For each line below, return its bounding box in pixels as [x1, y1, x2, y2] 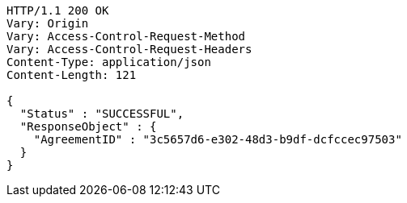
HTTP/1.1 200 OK [6, 4, 109, 17]
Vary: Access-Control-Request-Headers [6, 43, 252, 56]
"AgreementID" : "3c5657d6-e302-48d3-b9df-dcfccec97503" [33, 133, 402, 146]
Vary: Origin [6, 17, 89, 30]
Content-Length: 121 [6, 68, 137, 81]
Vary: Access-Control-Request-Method [6, 30, 246, 43]
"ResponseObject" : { [19, 120, 157, 133]
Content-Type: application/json [6, 56, 211, 68]
